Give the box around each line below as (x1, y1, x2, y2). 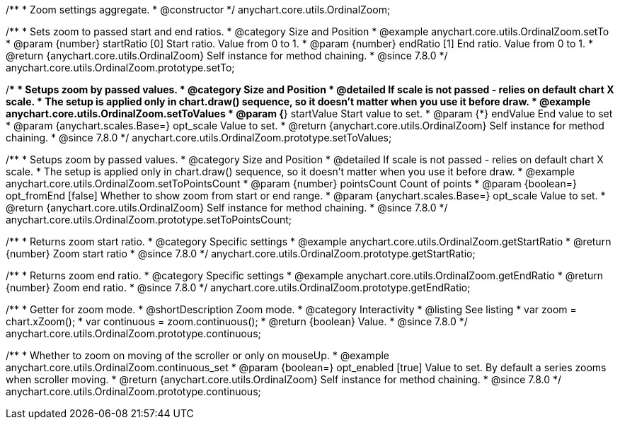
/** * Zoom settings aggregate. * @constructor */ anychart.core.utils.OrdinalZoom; (6, 4, 391, 16)
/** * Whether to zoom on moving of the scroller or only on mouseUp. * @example (6, 349, 390, 361)
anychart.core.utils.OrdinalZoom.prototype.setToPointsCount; (6, 214, 292, 226)
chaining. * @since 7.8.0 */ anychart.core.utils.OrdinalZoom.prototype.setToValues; (6, 132, 392, 144)
